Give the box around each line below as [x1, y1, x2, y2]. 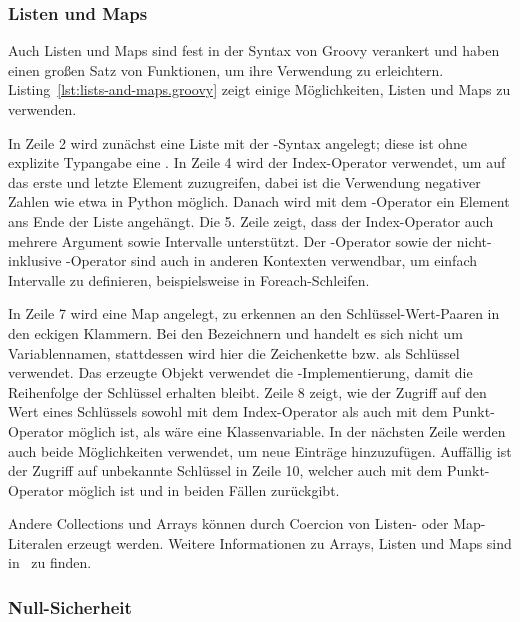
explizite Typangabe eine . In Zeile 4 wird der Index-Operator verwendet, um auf [8, 152, 506, 173]
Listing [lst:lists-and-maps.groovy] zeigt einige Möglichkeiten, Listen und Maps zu [8, 79, 511, 100]
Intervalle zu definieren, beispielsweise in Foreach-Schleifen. [8, 269, 370, 290]
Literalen [8, 532, 63, 553]
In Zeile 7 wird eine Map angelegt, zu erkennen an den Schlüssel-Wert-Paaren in [8, 303, 500, 324]
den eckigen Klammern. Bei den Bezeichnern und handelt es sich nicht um [8, 322, 463, 343]
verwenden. [8, 99, 77, 119]
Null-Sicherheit [8, 594, 132, 619]
